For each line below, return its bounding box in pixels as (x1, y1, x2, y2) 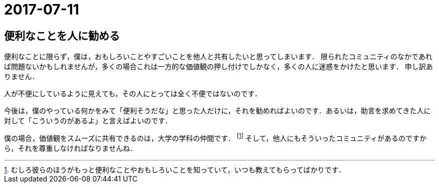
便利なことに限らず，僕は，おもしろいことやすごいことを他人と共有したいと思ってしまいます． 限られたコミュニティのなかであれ (4, 52, 432, 61)
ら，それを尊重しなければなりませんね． (4, 143, 137, 152)
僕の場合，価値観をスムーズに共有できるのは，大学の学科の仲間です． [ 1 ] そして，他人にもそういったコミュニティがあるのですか (4, 132, 427, 142)
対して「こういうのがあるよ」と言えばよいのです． (4, 116, 172, 125)
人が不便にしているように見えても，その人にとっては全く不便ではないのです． (4, 89, 262, 98)
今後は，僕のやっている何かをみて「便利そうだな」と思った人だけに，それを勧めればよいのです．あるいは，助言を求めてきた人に (4, 106, 431, 115)
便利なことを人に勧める (4, 29, 120, 42)
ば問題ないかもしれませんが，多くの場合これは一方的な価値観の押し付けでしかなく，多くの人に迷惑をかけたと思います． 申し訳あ (4, 62, 433, 71)
